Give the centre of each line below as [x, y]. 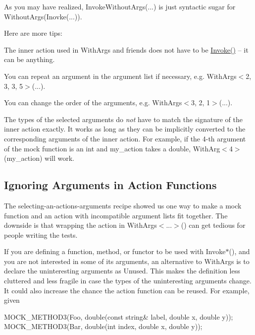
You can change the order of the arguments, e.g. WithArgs [93, 102]
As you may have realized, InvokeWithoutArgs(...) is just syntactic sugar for [120, 6]
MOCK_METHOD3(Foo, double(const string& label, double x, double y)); [119, 316]
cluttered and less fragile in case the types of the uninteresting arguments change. [128, 281]
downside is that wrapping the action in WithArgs [80, 225]
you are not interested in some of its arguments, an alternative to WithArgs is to [127, 261]
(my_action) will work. [39, 158]
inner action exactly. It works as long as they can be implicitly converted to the [125, 129]
